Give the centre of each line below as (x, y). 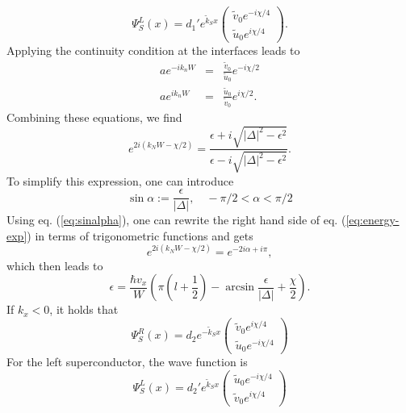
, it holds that (84, 309)
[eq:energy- (373, 220)
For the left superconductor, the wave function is (127, 362)
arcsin (240, 288)
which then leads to (55, 265)
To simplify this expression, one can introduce (120, 180)
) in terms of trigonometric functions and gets (140, 235)
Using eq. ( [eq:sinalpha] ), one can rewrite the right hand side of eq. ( (176, 220)
